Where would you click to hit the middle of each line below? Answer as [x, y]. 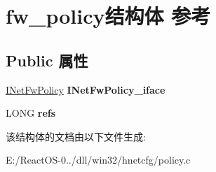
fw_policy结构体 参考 [108, 16]
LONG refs [31, 113]
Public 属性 [47, 60]
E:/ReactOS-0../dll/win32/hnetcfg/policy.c [98, 160]
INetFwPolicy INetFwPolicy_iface [86, 89]
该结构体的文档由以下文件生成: [76, 136]
